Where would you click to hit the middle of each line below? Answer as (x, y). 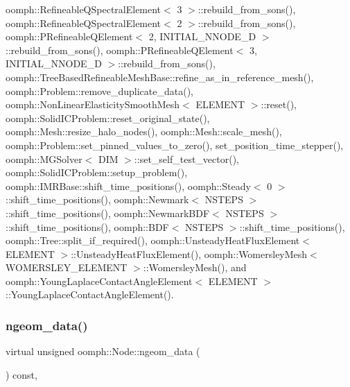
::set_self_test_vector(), (187, 158)
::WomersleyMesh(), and (195, 267)
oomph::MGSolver (44, 158)
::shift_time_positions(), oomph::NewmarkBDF (108, 213)
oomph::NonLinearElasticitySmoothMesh (93, 104)
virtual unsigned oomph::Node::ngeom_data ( (103, 351)
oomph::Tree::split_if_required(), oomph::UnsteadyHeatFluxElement (153, 240)
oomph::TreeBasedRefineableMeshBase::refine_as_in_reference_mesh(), (160, 77)
